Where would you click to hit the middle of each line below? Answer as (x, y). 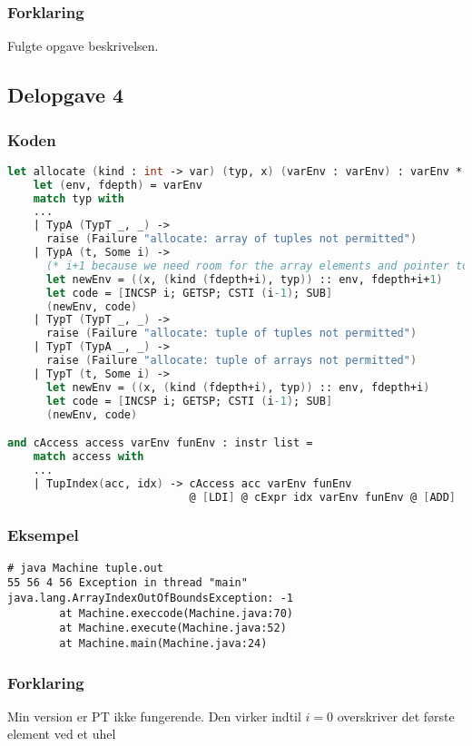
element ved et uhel (62, 734)
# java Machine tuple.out (85, 568)
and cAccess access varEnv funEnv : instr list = (160, 443)
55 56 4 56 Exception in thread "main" (128, 583)
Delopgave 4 (66, 95)
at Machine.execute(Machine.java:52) (173, 628)
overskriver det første (396, 716)
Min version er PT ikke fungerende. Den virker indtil (154, 716)
